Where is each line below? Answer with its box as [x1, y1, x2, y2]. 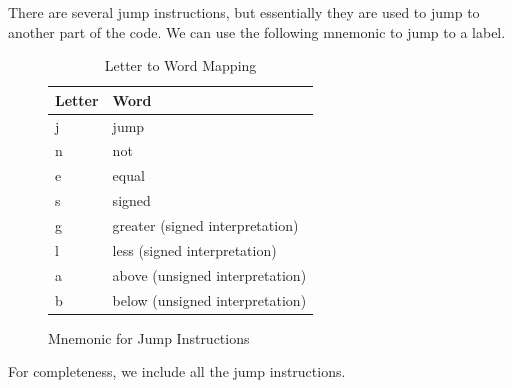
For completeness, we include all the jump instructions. [8, 361, 346, 382]
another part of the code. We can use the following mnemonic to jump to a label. [8, 21, 506, 42]
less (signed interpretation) [112, 239, 277, 260]
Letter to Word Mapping [104, 55, 257, 76]
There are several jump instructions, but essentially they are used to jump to [8, 2, 480, 22]
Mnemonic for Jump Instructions [48, 327, 250, 348]
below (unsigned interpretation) [112, 289, 307, 310]
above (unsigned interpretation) [112, 264, 307, 285]
